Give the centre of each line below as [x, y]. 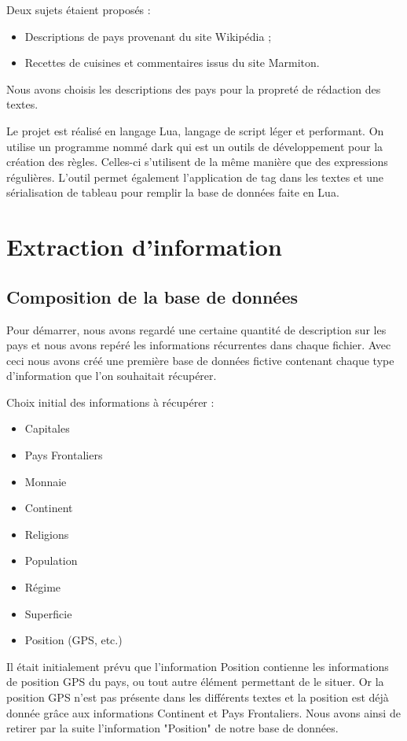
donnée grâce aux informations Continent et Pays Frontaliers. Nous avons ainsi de [203, 712]
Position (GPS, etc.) [73, 640]
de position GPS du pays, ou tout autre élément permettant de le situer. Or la [195, 682]
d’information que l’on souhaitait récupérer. [112, 376]
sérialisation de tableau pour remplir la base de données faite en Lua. [173, 192]
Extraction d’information [144, 247]
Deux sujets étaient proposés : [79, 9]
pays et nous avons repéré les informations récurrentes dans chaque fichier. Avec [199, 345]
